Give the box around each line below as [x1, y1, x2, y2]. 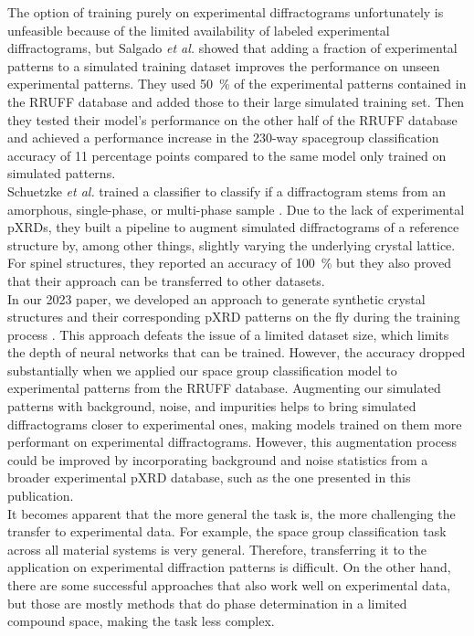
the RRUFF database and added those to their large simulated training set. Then [7, 91, 465, 111]
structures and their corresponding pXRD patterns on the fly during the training [7, 307, 460, 326]
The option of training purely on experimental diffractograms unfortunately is [7, 3, 444, 21]
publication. [7, 486, 74, 505]
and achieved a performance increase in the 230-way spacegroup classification [7, 128, 439, 147]
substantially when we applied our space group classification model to [7, 360, 397, 379]
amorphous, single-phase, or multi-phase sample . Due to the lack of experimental [7, 199, 465, 218]
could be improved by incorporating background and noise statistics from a [7, 450, 428, 469]
